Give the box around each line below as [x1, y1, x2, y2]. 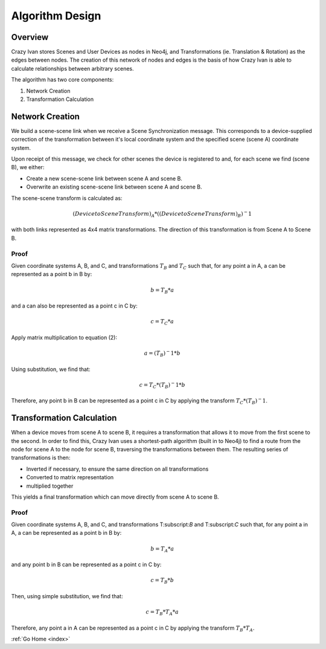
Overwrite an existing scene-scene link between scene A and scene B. [26, 183, 202, 190]
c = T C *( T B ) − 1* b [139, 381, 185, 390]
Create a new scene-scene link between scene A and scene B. [26, 175, 182, 182]
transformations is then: [11, 454, 71, 462]
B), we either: [11, 164, 45, 171]
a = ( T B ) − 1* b [144, 349, 181, 358]
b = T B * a [150, 286, 174, 295]
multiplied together [26, 482, 74, 489]
